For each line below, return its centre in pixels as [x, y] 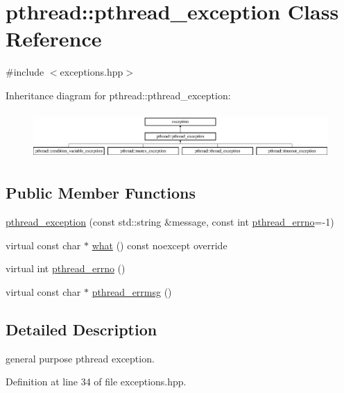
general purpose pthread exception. [80, 358]
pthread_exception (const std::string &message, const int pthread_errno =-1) [170, 222]
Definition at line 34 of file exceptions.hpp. [96, 382]
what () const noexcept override [160, 245]
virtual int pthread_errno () [66, 268]
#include [25, 72]
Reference [54, 39]
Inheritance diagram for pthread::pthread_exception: [118, 95]
